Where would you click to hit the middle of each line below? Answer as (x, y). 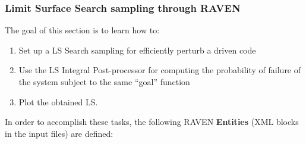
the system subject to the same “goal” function (104, 82)
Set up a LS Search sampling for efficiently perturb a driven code (137, 50)
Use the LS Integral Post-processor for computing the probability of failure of (160, 70)
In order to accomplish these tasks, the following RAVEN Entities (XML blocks (152, 122)
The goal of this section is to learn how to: (82, 30)
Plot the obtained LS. (58, 101)
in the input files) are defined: (59, 133)
